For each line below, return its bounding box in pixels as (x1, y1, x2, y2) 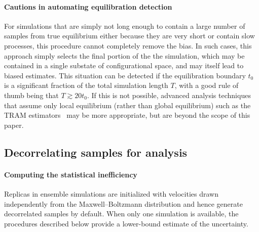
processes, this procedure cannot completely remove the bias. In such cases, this (4, 40, 252, 51)
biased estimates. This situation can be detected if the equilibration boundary (4, 70, 246, 80)
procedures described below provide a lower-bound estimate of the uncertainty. (4, 218, 248, 228)
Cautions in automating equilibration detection (4, 1, 172, 12)
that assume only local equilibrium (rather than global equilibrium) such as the (4, 100, 251, 110)
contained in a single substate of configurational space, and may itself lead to (4, 60, 244, 71)
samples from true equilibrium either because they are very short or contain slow (4, 30, 255, 41)
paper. (4, 119, 24, 130)
